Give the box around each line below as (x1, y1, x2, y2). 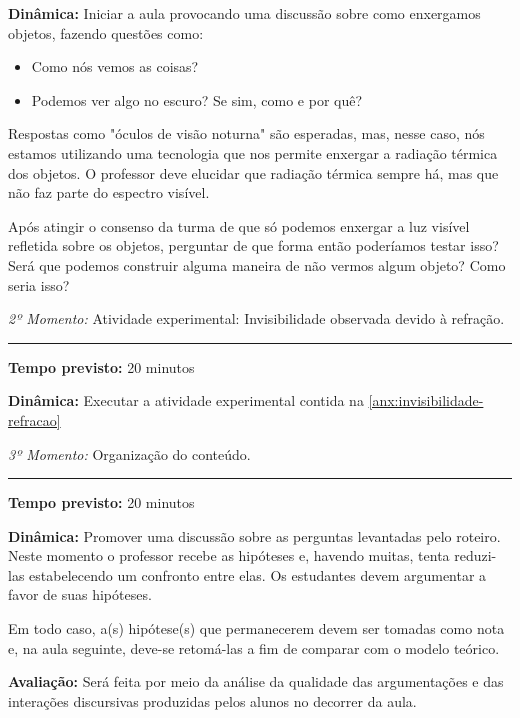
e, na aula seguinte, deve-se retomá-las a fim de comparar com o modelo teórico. (8, 637, 500, 658)
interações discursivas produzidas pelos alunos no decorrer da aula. (8, 690, 417, 711)
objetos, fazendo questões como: (8, 22, 204, 43)
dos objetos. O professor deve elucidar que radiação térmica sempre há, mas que (8, 162, 499, 183)
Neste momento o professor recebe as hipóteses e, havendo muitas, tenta (8, 545, 450, 566)
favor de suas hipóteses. (8, 584, 152, 605)
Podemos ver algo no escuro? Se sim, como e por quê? (31, 89, 363, 110)
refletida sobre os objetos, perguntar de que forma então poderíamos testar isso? (8, 235, 499, 256)
